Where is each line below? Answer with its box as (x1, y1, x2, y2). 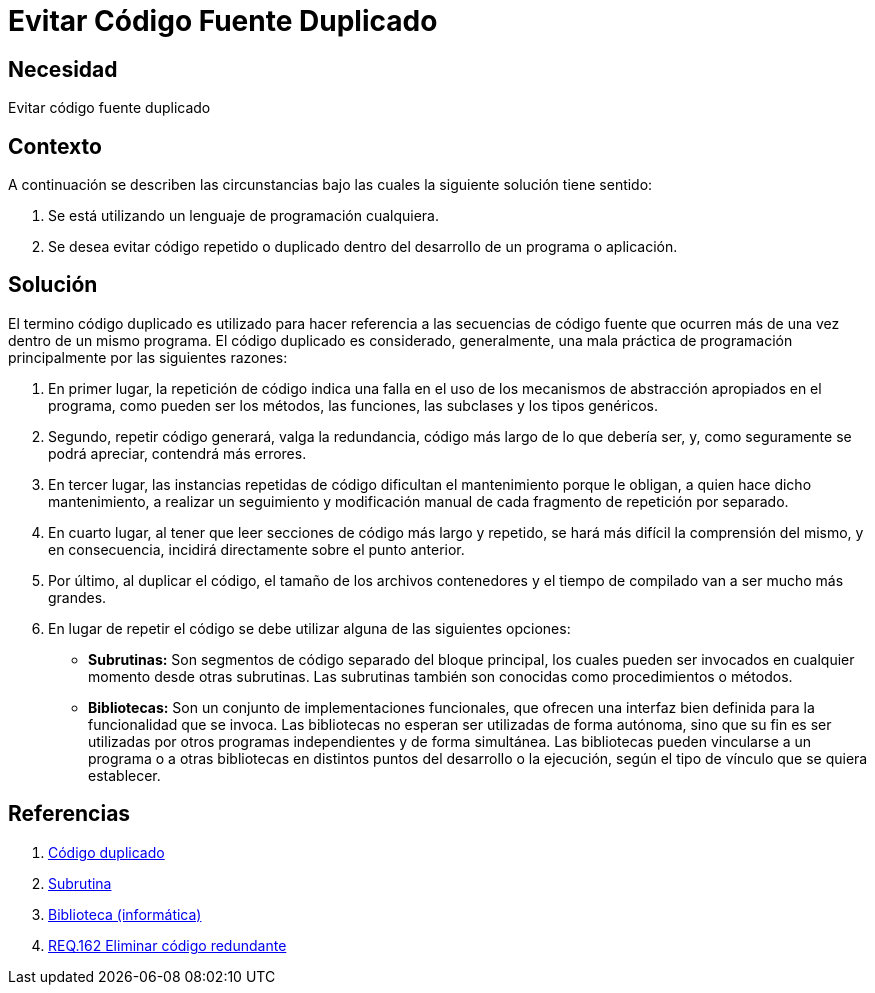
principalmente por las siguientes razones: (8, 348, 288, 366)
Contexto (8, 133, 102, 159)
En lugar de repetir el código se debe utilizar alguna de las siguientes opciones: (48, 619, 571, 637)
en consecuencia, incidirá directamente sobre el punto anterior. (48, 540, 465, 558)
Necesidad (8, 56, 118, 82)
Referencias (8, 801, 131, 827)
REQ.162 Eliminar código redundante (48, 936, 287, 954)
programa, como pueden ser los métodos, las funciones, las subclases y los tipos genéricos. (48, 396, 659, 414)
